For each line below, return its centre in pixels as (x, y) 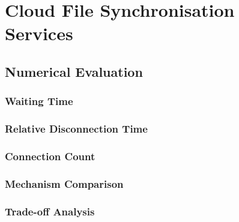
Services (39, 33)
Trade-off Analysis (50, 211)
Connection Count (50, 156)
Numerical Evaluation (74, 71)
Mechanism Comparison (64, 183)
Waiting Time (39, 101)
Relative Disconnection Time (76, 129)
